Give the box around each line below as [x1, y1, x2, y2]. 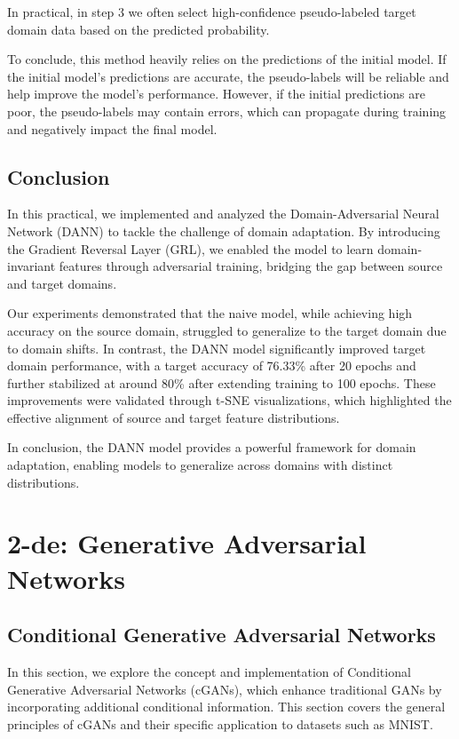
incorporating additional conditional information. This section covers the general [7, 697, 446, 716]
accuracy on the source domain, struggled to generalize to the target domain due [7, 321, 447, 339]
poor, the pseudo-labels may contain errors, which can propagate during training [7, 101, 447, 120]
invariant [7, 257, 56, 275]
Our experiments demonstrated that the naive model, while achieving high [7, 304, 413, 322]
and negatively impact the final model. [7, 119, 218, 138]
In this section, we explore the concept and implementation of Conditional [7, 663, 411, 681]
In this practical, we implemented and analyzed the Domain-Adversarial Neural [7, 204, 439, 223]
